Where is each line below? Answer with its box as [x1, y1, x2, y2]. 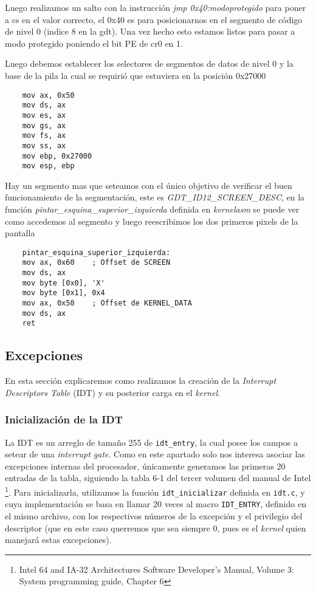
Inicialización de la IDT [5, 412, 123, 427]
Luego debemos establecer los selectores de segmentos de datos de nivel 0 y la [5, 57, 294, 70]
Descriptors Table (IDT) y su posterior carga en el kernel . [5, 386, 220, 398]
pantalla [5, 227, 35, 239]
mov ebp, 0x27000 [22, 151, 92, 160]
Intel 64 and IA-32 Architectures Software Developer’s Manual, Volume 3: [19, 562, 294, 575]
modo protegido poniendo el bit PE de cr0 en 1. [5, 36, 183, 49]
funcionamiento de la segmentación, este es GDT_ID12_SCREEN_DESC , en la [5, 191, 305, 203]
